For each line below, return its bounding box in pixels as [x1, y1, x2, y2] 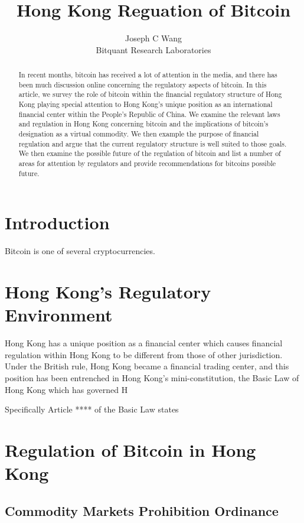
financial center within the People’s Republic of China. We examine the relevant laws [18, 109, 280, 119]
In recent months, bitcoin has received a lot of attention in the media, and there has [18, 70, 277, 80]
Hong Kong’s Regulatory [5, 280, 211, 304]
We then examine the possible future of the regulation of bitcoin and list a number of [18, 148, 281, 158]
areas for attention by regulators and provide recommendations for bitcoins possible [18, 158, 276, 168]
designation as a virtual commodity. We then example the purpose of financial [18, 129, 259, 139]
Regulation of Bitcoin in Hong [5, 437, 256, 462]
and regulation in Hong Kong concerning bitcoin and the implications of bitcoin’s [18, 119, 269, 129]
